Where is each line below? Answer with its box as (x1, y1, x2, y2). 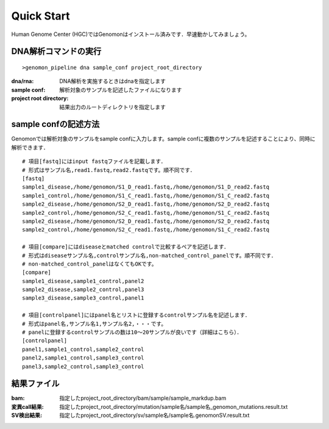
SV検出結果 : (11, 412, 43, 419)
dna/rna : (11, 78, 34, 85)
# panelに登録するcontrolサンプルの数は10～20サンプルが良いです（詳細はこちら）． (22, 329, 242, 336)
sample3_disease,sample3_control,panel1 (22, 295, 144, 301)
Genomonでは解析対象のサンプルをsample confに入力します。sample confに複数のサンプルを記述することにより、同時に (11, 135, 316, 143)
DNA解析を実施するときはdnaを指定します (59, 78, 166, 85)
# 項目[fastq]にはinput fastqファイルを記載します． (22, 158, 167, 165)
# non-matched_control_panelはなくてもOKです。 (22, 260, 157, 267)
